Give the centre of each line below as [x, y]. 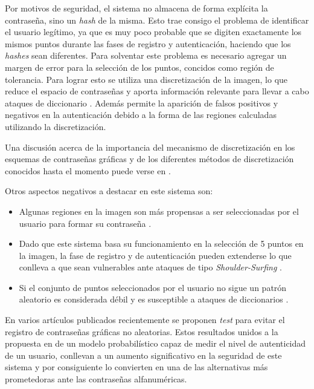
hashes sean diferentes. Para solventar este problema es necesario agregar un [146, 55]
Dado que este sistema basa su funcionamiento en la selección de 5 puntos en [161, 244]
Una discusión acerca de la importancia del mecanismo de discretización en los [150, 147]
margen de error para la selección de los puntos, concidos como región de [139, 67]
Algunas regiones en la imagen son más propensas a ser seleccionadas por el [159, 211]
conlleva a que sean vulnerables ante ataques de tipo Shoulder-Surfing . [150, 267]
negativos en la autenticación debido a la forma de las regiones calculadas [141, 115]
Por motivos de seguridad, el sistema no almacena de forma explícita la [136, 8]
